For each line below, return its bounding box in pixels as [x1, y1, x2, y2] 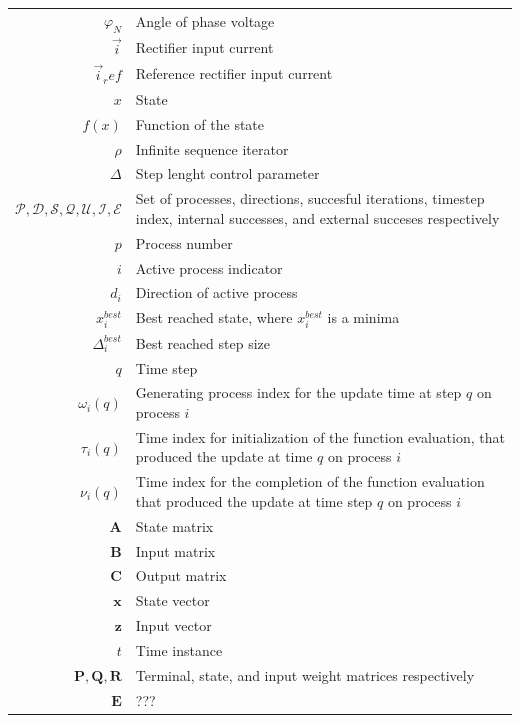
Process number [135, 232, 233, 253]
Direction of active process [135, 282, 298, 303]
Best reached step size [135, 332, 270, 353]
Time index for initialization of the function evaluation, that [135, 426, 505, 447]
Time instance [135, 639, 223, 660]
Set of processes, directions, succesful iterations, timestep [135, 188, 485, 209]
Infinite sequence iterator [135, 138, 289, 159]
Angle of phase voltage [135, 10, 275, 31]
